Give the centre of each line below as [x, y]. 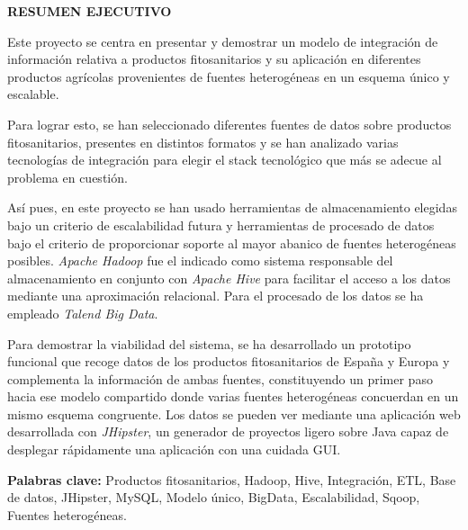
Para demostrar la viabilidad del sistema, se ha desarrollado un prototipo [209, 343]
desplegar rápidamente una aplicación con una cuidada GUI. [174, 449]
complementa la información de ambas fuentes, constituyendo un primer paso [220, 378]
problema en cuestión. [67, 177]
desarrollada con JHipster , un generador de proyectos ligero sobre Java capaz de [228, 431]
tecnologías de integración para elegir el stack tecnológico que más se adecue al [225, 160]
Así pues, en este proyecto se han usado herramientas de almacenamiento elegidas [232, 207]
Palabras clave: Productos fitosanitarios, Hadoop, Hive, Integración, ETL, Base [232, 479]
